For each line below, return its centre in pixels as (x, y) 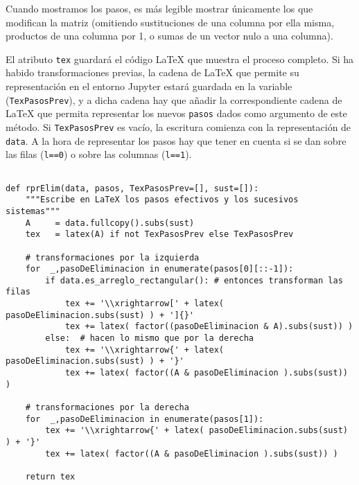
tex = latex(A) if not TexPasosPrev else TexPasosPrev (159, 235)
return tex (50, 476)
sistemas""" (33, 211)
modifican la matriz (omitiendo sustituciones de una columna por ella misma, (170, 22)
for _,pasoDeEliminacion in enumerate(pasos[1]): (145, 419)
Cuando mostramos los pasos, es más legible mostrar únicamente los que (159, 8)
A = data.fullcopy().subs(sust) (110, 223)
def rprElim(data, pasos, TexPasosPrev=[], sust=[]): (132, 188)
